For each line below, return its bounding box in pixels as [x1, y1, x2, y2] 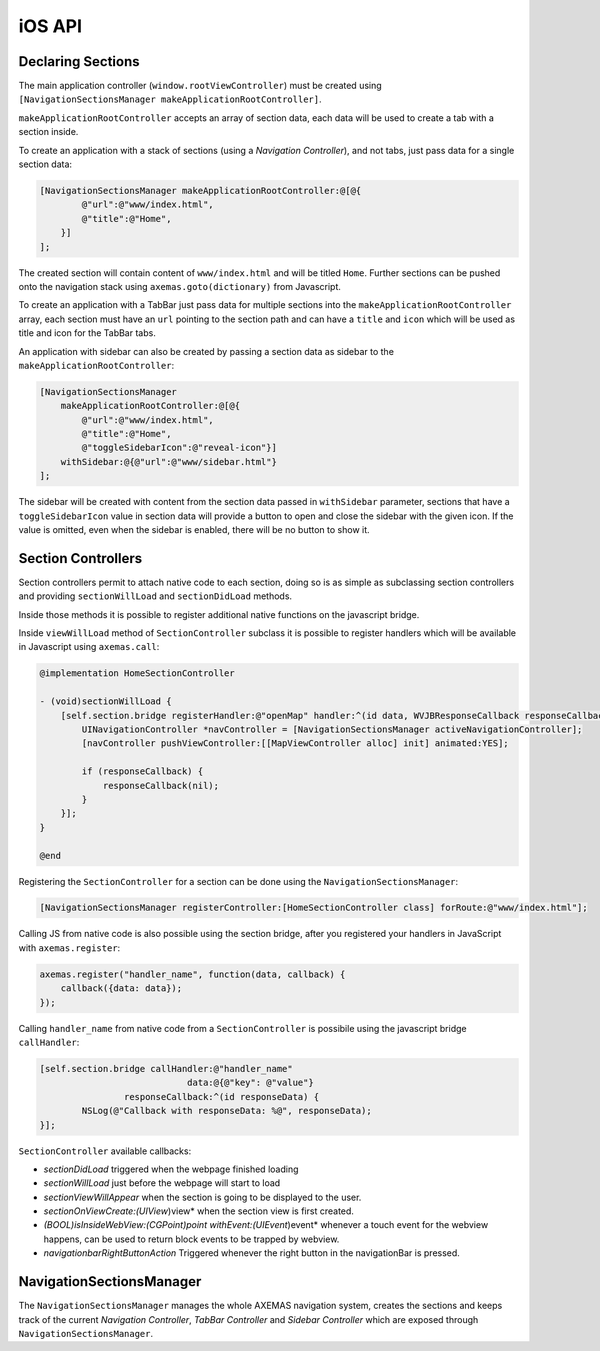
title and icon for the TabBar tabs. [18, 327, 157, 339]
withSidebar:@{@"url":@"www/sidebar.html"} [60, 456, 277, 467]
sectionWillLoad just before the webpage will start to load [43, 1177, 281, 1189]
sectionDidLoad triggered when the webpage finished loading [43, 1163, 299, 1175]
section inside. [18, 126, 79, 138]
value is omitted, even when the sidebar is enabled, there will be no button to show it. [18, 523, 370, 535]
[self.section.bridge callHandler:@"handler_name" [39, 1063, 294, 1074]
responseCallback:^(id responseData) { [123, 1091, 320, 1102]
